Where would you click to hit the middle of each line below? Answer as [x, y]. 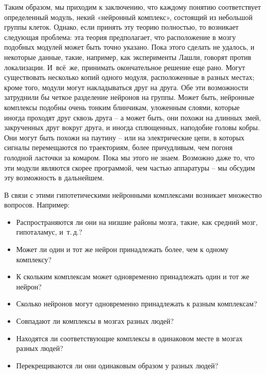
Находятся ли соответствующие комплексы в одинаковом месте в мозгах [129, 338]
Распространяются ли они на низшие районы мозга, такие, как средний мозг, [137, 222]
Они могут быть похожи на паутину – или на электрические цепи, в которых [124, 137]
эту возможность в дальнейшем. [54, 178]
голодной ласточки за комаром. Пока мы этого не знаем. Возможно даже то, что [129, 157]
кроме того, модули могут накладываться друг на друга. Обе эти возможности [126, 87]
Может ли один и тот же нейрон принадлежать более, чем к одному [122, 249]
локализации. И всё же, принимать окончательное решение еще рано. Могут [125, 67]
